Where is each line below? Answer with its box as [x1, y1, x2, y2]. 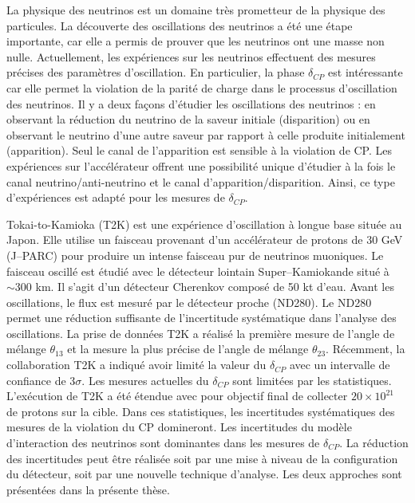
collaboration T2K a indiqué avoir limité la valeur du [6, 356, 267, 373]
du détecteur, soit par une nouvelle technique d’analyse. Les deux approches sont [6, 466, 402, 482]
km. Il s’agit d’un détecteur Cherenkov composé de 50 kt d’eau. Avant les [35, 278, 394, 295]
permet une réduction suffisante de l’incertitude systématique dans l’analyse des [6, 309, 397, 326]
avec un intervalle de [289, 356, 390, 373]
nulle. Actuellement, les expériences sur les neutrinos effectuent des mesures [6, 48, 376, 65]
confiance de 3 [6, 371, 76, 388]
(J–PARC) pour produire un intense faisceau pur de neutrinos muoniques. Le [6, 246, 384, 263]
